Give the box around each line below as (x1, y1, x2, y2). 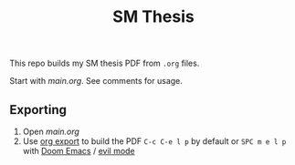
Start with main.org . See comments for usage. (9, 76, 183, 87)
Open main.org (22, 126, 80, 137)
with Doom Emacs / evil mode (22, 146, 135, 156)
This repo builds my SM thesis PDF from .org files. (9, 57, 200, 69)
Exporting (9, 102, 67, 118)
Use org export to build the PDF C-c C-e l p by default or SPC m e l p (22, 136, 287, 147)
